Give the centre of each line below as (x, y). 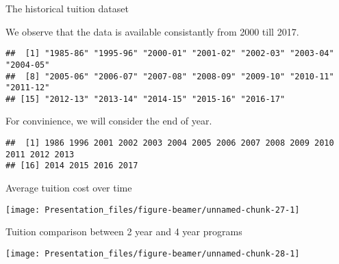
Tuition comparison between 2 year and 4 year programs (124, 232)
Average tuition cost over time (69, 188)
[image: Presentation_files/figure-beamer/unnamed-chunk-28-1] (153, 253)
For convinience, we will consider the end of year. (109, 121)
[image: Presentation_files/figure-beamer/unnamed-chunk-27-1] (153, 210)
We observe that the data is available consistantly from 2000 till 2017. (152, 31)
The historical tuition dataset (67, 8)
